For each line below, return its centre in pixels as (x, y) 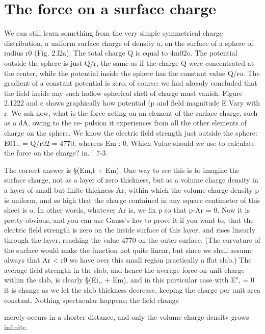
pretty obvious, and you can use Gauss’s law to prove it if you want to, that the (129, 220)
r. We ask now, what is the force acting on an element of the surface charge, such (131, 112)
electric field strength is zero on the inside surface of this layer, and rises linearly (130, 230)
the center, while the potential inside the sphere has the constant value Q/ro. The (132, 73)
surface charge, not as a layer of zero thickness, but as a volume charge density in (131, 180)
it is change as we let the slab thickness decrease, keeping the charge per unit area (132, 289)
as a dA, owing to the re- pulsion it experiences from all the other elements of (126, 123)
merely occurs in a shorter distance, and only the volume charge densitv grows (127, 317)
